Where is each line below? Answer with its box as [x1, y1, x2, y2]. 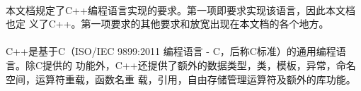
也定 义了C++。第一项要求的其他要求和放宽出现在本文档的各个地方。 [6, 16, 329, 31]
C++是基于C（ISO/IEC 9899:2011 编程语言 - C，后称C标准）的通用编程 [6, 44, 336, 59]
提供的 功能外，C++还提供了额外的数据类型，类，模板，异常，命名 [42, 57, 356, 72]
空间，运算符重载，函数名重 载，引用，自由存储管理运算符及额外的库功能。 [6, 71, 356, 86]
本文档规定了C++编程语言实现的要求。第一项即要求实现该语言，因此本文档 [6, 2, 355, 17]
